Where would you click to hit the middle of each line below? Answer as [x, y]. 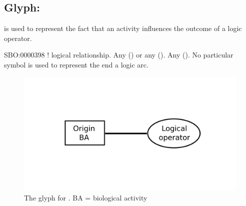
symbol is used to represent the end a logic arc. [76, 64]
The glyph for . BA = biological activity [86, 197]
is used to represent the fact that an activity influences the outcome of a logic [123, 28]
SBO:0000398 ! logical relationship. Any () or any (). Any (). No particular [119, 55]
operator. [18, 38]
